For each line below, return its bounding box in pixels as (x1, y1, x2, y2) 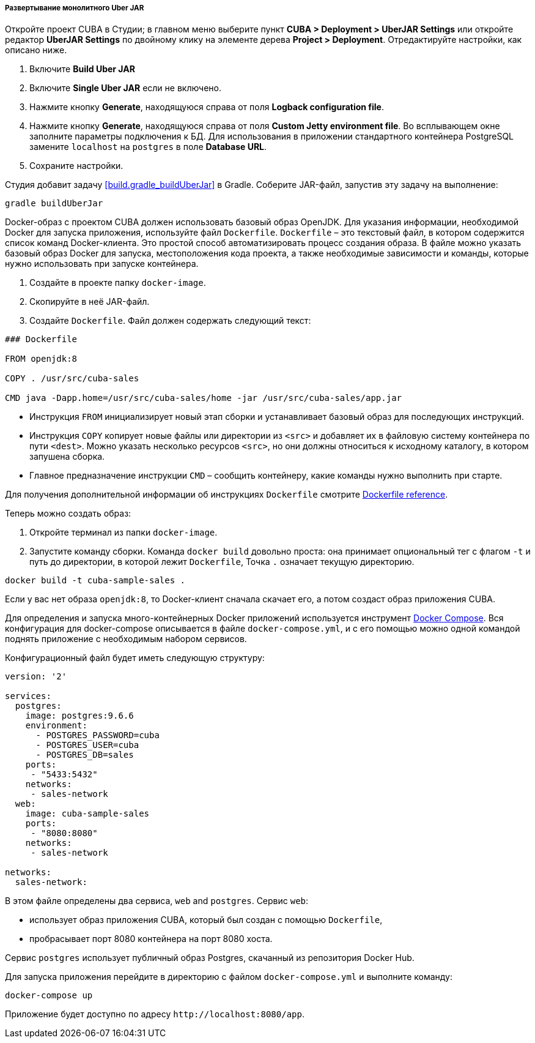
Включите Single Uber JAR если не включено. (29, 83, 222, 94)
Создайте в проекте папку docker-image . (29, 277, 206, 288)
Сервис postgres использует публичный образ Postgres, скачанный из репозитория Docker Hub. (5, 952, 415, 963)
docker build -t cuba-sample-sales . (5, 575, 186, 586)
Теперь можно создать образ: (5, 508, 131, 519)
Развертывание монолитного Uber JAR (5, 4, 144, 12)
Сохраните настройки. (29, 160, 124, 171)
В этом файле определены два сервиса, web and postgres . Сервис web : (5, 895, 309, 907)
